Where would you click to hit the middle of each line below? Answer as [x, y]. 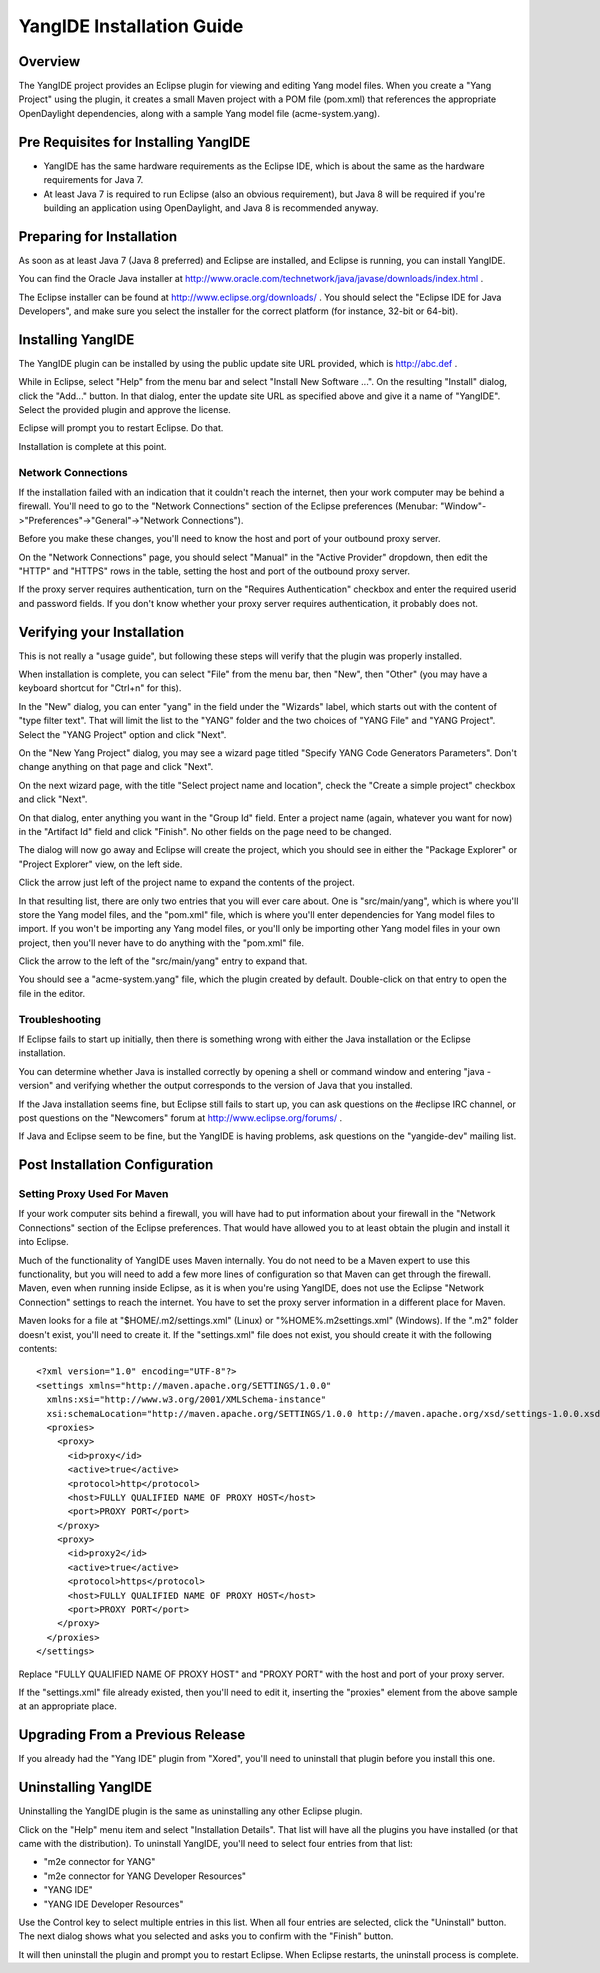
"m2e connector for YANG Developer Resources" [145, 1876]
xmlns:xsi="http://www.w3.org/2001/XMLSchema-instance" [186, 1399]
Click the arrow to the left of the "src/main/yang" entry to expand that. [163, 961]
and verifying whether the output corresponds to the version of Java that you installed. [234, 1086]
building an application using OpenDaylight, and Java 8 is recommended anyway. [211, 207]
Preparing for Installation [98, 236]
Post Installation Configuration [116, 1165]
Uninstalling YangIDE [85, 1787]
